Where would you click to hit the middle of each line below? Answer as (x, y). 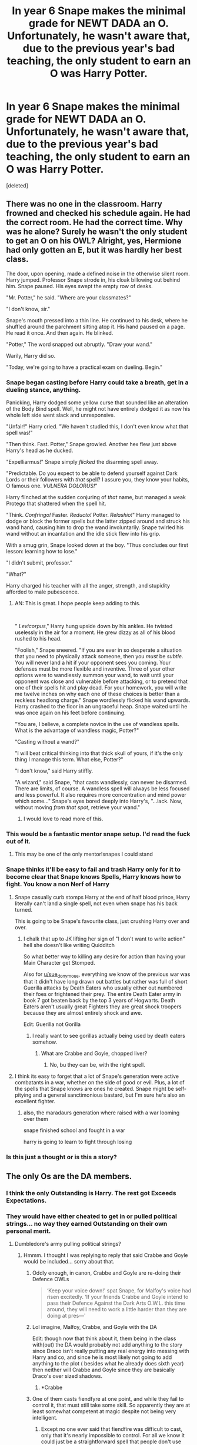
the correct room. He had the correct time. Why (95, 222)
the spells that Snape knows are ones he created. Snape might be (94, 1089)
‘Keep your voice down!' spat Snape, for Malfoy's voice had (119, 1290)
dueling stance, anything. (44, 390)
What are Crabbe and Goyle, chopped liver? (94, 1054)
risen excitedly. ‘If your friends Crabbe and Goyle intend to (118, 1296)
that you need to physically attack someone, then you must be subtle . (99, 656)
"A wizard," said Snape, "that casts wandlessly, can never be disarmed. (101, 783)
